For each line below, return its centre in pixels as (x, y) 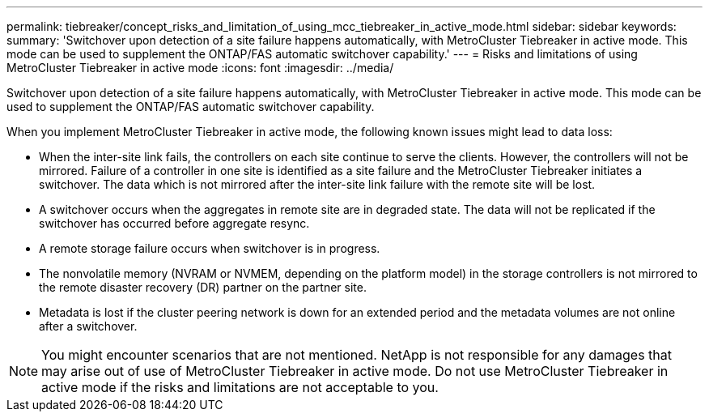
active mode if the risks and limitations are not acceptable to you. (240, 387)
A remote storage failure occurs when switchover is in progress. (210, 248)
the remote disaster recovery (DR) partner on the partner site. (203, 287)
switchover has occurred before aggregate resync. (174, 223)
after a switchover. (88, 326)
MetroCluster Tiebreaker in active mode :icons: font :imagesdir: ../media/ (200, 68)
